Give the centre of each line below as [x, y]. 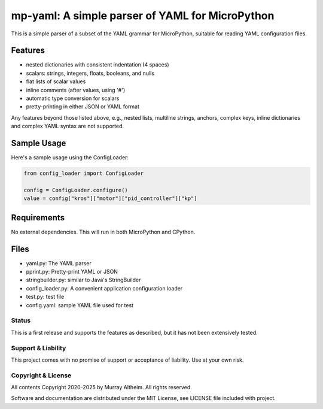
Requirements [38, 218]
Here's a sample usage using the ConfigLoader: [70, 157]
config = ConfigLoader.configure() [76, 190]
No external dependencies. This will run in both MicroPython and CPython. [103, 232]
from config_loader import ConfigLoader [83, 173]
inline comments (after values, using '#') [76, 90]
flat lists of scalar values [56, 81]
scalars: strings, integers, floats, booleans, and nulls [90, 73]
